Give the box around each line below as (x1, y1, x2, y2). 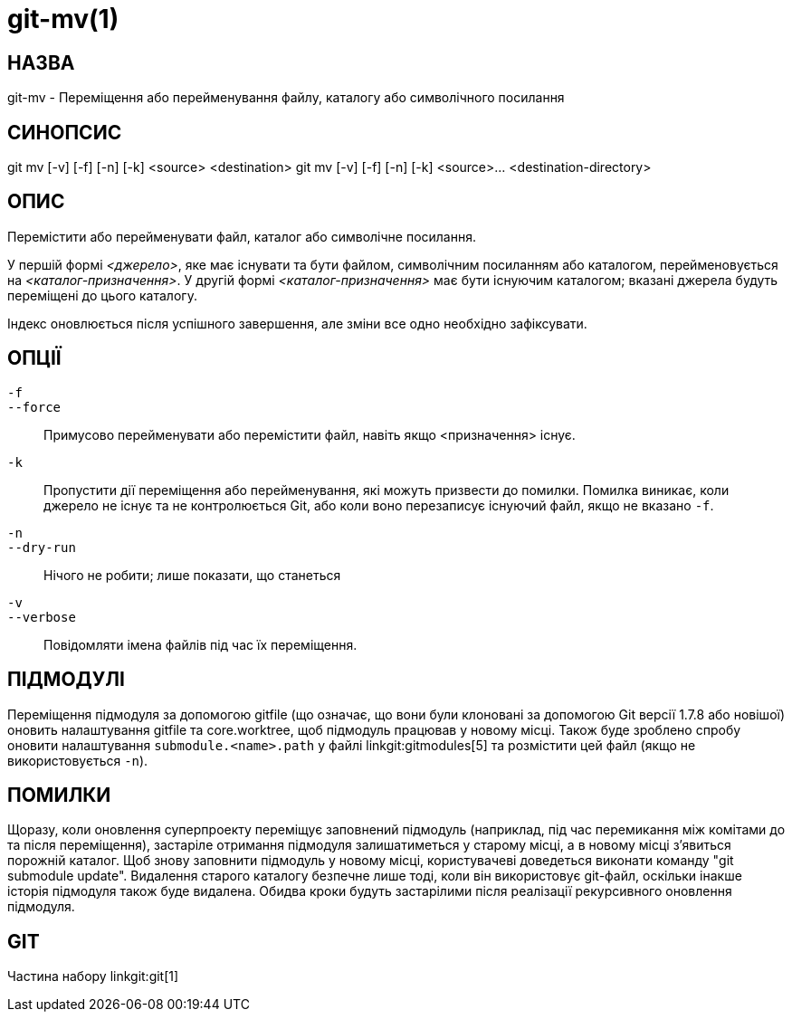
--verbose (7, 609, 76, 624)
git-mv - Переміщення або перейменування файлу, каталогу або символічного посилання (7, 90, 565, 106)
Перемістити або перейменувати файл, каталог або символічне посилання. (7, 228, 476, 244)
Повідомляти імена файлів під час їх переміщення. (43, 636, 358, 652)
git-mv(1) (7, 4, 119, 34)
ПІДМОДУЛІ (7, 668, 126, 691)
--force (7, 399, 62, 414)
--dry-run (7, 539, 76, 555)
